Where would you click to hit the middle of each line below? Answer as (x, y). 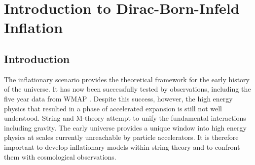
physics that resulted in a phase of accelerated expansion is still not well (113, 108)
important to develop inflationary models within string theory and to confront (122, 147)
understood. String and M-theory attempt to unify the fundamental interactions (125, 118)
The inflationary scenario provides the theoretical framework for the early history (127, 79)
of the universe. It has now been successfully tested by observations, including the (127, 89)
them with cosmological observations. (60, 156)
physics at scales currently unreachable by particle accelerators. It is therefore (121, 137)
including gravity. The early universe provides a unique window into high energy (125, 127)
